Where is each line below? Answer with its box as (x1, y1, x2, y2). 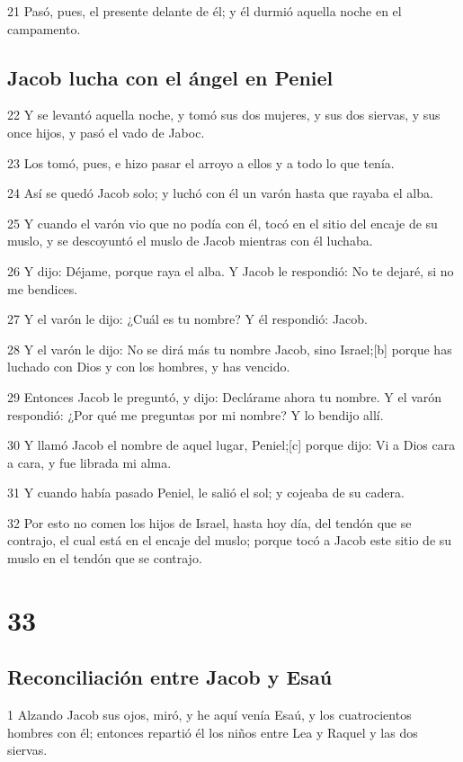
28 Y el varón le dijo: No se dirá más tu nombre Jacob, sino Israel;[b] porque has (7, 339, 452, 358)
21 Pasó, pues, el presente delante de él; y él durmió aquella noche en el (7, 2, 402, 20)
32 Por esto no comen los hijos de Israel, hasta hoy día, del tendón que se (7, 513, 412, 532)
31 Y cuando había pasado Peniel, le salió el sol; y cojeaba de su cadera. (7, 483, 405, 502)
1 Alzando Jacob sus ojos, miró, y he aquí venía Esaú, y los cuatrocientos (7, 705, 412, 724)
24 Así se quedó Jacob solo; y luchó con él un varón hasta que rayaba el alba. (7, 184, 433, 202)
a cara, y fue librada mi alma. (7, 453, 172, 471)
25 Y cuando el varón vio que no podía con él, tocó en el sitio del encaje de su (7, 213, 438, 232)
